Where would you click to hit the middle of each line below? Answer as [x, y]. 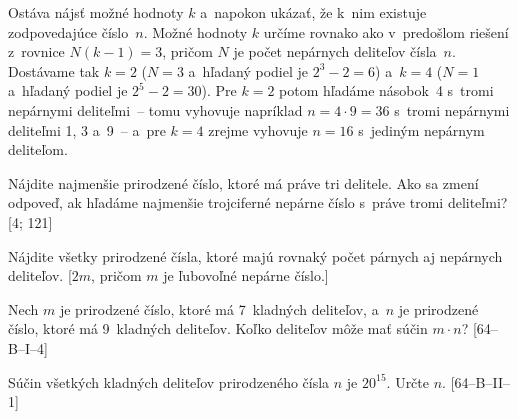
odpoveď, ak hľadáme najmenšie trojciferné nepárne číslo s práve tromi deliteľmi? [258, 202]
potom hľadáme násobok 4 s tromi [386, 90]
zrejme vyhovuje [258, 129]
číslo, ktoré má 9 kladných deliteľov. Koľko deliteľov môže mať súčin [218, 328]
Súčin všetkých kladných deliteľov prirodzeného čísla [169, 381]
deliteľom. [38, 149]
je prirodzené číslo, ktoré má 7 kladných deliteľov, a [219, 308]
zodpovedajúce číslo [68, 31]
